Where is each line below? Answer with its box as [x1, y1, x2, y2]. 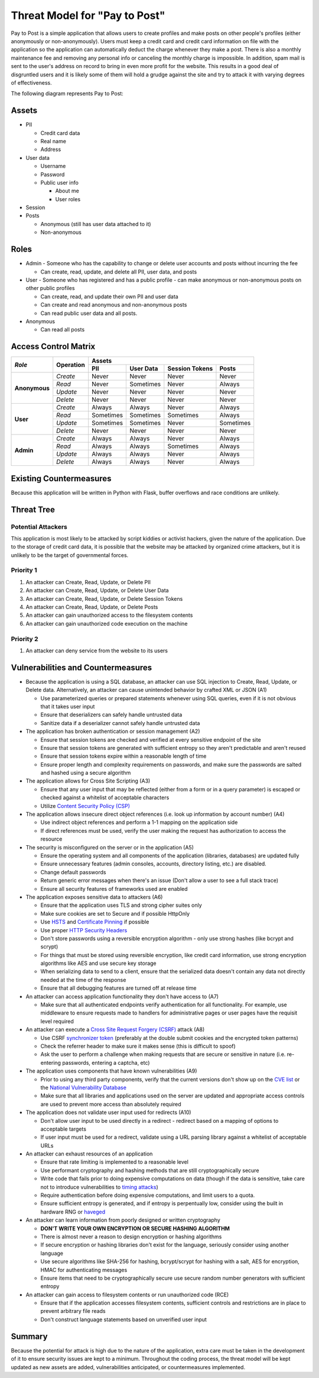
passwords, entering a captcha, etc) [62, 1059, 150, 1066]
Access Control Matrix [11, 342, 96, 352]
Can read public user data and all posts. [40, 310, 138, 317]
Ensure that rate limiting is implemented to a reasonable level [40, 1158, 189, 1165]
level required [40, 1018, 74, 1025]
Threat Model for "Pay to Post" [11, 9, 165, 22]
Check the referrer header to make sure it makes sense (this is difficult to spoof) [40, 1042, 236, 1049]
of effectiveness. [11, 79, 53, 86]
